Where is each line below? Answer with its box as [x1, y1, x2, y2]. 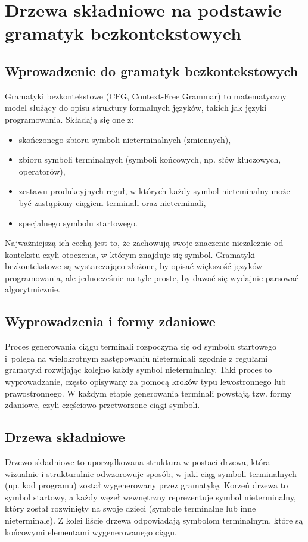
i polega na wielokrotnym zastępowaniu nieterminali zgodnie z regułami [5, 351, 268, 364]
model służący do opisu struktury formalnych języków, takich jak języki [5, 101, 267, 114]
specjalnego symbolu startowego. [18, 216, 138, 229]
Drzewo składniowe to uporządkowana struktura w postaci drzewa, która [5, 456, 270, 468]
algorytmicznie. [5, 283, 60, 295]
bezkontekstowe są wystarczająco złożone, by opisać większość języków [5, 260, 263, 272]
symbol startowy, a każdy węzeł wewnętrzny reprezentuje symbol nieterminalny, [5, 490, 296, 503]
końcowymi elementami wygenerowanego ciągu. [5, 525, 177, 538]
